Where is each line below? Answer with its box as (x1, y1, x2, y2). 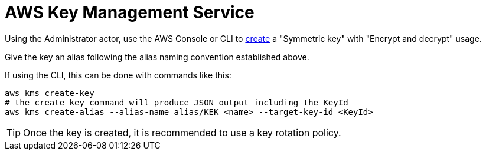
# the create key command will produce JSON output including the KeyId (5, 97, 348, 107)
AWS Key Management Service (5, 2, 255, 22)
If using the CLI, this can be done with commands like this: (5, 70, 231, 80)
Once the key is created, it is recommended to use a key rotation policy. (23, 126, 341, 138)
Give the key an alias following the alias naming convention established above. (5, 51, 309, 62)
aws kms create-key (5, 88, 94, 98)
